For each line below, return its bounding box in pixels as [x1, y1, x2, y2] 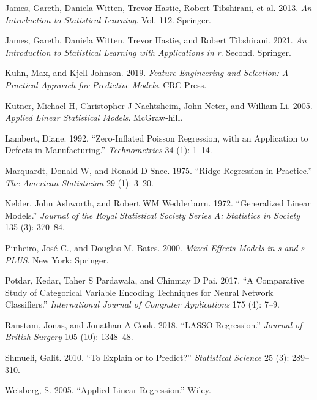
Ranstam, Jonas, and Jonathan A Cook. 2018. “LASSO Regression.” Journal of [5, 318, 302, 331]
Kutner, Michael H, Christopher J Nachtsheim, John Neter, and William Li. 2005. [5, 99, 313, 111]
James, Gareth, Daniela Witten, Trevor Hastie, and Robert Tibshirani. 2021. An [5, 34, 307, 47]
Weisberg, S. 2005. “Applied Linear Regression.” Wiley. [5, 383, 211, 396]
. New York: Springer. [27, 253, 109, 266]
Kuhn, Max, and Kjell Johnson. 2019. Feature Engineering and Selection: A [5, 66, 289, 79]
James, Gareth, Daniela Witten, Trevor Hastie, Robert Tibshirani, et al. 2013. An [5, 1, 312, 13]
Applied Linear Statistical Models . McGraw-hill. [5, 111, 183, 124]
